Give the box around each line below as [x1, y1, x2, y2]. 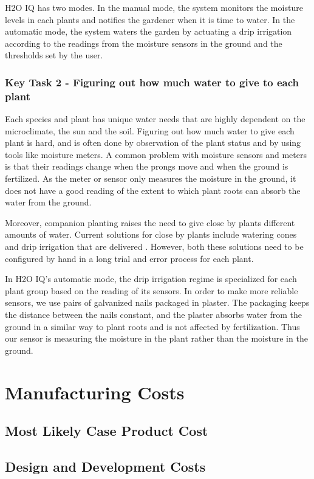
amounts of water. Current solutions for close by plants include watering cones [5, 228, 297, 241]
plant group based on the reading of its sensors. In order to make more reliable [5, 284, 298, 297]
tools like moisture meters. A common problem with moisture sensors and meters [5, 148, 307, 160]
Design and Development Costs [5, 457, 206, 475]
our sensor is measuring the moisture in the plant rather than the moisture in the [5, 332, 308, 345]
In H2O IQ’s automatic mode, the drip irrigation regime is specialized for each [5, 272, 297, 285]
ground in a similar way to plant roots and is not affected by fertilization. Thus [5, 320, 300, 333]
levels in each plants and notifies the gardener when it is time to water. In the [5, 13, 295, 26]
